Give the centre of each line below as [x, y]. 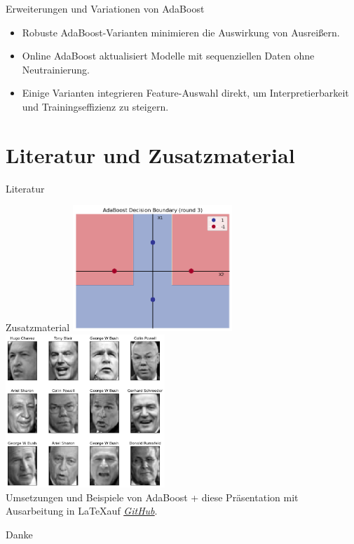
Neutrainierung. [56, 69]
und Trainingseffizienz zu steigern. [95, 106]
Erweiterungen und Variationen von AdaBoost [105, 8]
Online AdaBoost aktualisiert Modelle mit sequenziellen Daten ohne [168, 56]
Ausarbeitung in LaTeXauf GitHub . [82, 511]
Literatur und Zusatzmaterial [150, 154]
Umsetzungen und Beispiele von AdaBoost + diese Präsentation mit [152, 497]
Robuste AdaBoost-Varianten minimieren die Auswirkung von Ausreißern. [181, 32]
